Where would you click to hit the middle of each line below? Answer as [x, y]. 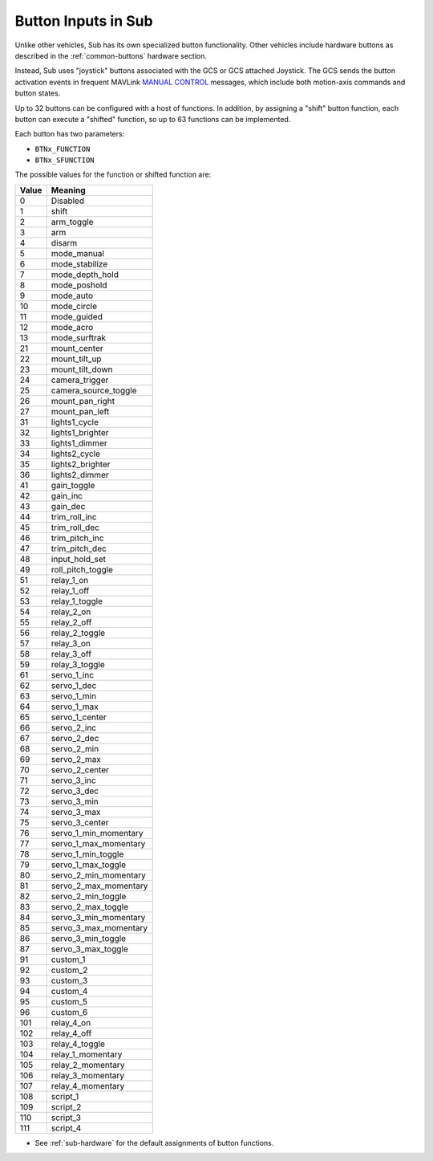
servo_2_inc [74, 727]
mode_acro [72, 327]
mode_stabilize [79, 263]
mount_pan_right [83, 401]
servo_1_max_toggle [89, 865]
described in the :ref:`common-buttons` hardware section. [111, 55]
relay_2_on [71, 612]
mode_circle [74, 306]
